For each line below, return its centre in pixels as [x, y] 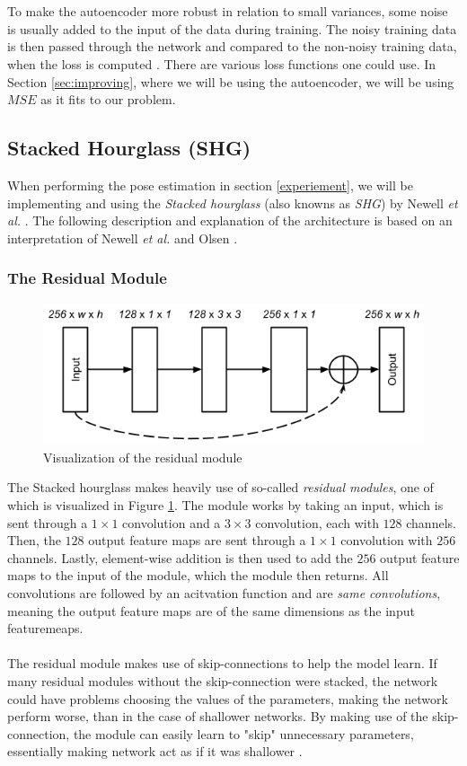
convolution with [387, 540]
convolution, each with [317, 522]
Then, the [34, 540]
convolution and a [172, 522]
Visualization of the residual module [143, 457]
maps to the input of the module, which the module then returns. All [198, 575]
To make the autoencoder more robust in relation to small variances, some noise [228, 11]
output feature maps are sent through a [197, 540]
